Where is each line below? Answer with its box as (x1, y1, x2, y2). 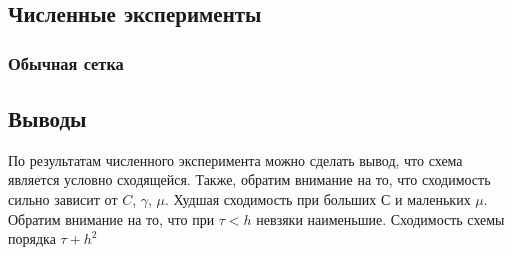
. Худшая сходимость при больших (165, 189, 377, 210)
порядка (8, 228, 56, 249)
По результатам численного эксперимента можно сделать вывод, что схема (8, 149, 463, 170)
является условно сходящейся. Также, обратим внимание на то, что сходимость (8, 169, 491, 190)
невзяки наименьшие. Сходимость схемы (256, 208, 505, 229)
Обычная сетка (8, 50, 124, 75)
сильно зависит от (8, 189, 118, 210)
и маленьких (395, 189, 471, 210)
